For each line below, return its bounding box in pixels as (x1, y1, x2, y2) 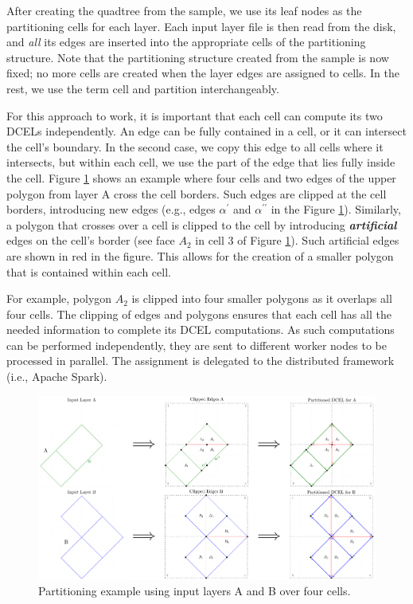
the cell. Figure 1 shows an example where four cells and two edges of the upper (6, 169, 396, 186)
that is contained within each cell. (6, 263, 171, 280)
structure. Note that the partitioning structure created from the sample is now (6, 49, 389, 65)
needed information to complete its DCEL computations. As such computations (6, 321, 395, 338)
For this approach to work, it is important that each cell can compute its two (6, 107, 383, 124)
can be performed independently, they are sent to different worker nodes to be (6, 336, 387, 353)
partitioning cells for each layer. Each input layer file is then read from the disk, (6, 18, 396, 34)
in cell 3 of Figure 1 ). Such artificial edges (195, 232, 399, 249)
